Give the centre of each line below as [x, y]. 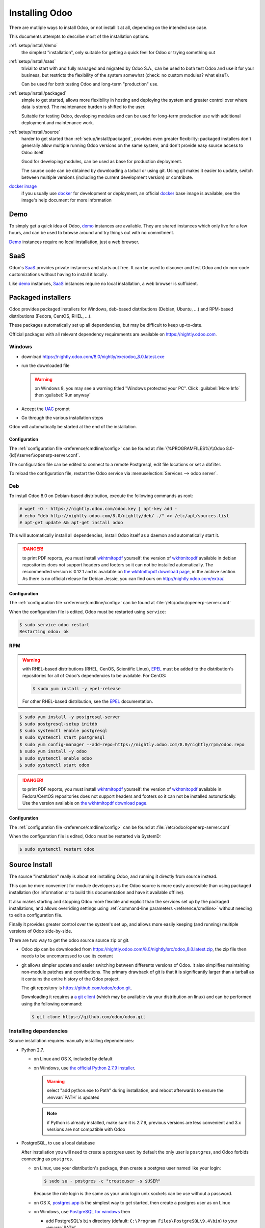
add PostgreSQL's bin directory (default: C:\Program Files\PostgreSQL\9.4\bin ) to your [142, 1221]
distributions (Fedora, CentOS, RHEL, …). [50, 316]
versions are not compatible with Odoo [86, 1129]
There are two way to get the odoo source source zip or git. [69, 940]
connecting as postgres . [47, 1159]
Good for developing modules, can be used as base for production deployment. [102, 162]
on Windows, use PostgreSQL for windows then [82, 1212]
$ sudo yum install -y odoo [53, 751]
